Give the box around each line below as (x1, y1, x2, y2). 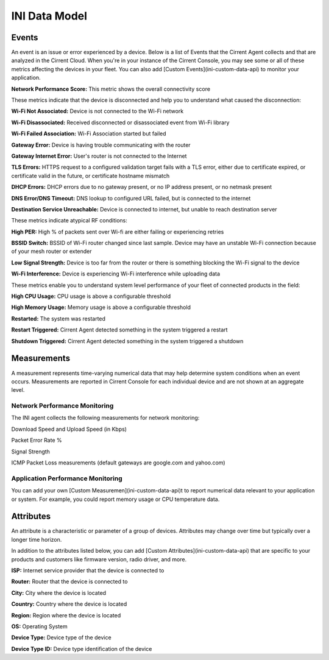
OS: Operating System (11, 622, 68, 630)
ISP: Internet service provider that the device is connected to (11, 567, 164, 574)
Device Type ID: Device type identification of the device (11, 645, 152, 652)
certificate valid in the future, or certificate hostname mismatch (11, 172, 170, 179)
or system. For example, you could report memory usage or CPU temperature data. (11, 495, 220, 503)
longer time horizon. (11, 536, 62, 543)
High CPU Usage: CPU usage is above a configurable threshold (11, 293, 171, 300)
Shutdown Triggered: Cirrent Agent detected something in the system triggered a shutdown (11, 337, 244, 344)
